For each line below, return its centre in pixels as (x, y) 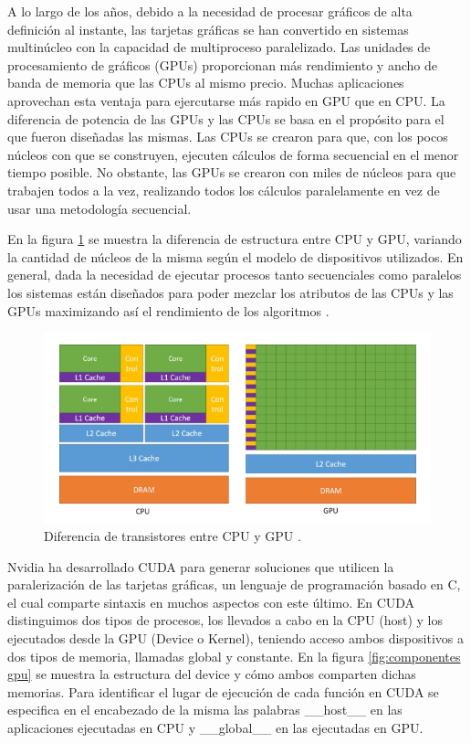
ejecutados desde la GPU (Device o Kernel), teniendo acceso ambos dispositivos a (235, 638)
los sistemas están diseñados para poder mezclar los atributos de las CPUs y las (230, 292)
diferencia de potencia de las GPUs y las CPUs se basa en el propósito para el (226, 118)
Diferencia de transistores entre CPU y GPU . (173, 536)
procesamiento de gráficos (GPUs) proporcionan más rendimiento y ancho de (222, 64)
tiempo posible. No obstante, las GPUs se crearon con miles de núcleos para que (232, 172)
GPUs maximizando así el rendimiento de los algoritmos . (168, 310)
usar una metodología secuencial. (99, 208)
